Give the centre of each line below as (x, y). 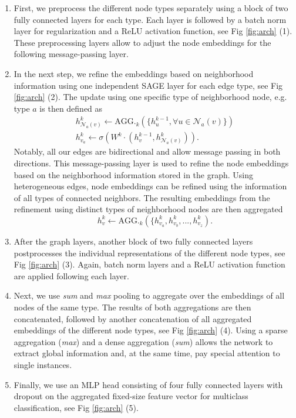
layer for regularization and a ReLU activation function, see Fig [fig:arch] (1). (153, 31)
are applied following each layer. (71, 275)
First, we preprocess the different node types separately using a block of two (151, 8)
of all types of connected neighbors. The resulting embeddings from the (142, 197)
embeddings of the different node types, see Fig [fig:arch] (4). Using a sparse (151, 330)
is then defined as (71, 108)
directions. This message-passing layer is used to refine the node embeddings (151, 163)
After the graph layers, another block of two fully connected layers (133, 241)
